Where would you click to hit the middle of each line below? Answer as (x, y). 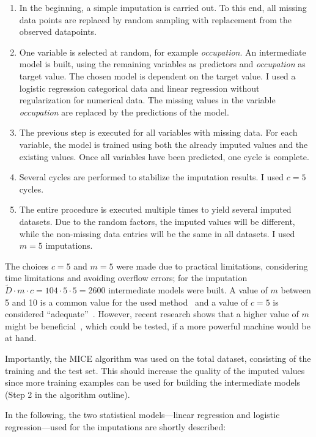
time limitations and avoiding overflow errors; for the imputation (126, 278)
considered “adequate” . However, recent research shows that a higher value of (152, 314)
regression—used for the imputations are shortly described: (116, 427)
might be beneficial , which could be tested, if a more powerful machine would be (158, 325)
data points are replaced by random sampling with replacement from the (156, 19)
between (296, 290)
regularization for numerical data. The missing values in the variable (147, 100)
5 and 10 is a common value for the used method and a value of (127, 302)
